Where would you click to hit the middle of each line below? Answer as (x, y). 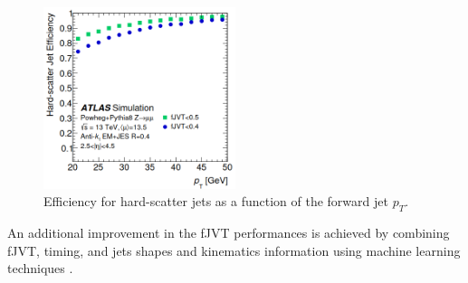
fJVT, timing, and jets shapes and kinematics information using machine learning (234, 250)
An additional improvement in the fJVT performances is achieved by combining (229, 232)
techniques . (40, 268)
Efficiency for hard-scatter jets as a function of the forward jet (216, 201)
